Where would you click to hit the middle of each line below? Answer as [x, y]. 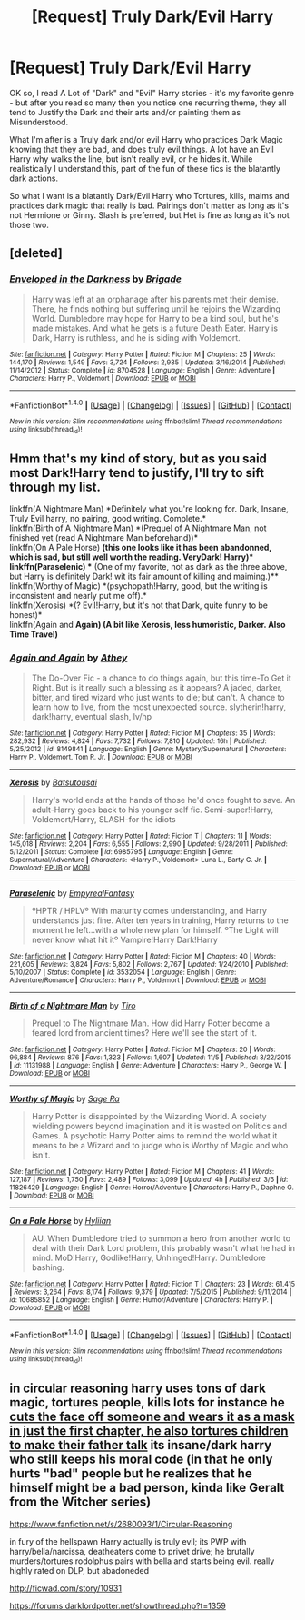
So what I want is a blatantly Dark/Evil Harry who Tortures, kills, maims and [149, 195]
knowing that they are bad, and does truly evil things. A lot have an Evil [142, 149]
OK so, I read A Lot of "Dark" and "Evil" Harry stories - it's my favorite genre [152, 93]
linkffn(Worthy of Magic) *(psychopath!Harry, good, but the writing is [138, 586]
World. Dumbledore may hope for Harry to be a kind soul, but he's [155, 318]
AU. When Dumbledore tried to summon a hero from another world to [161, 1238]
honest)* [26, 615]
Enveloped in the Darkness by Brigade [95, 279]
